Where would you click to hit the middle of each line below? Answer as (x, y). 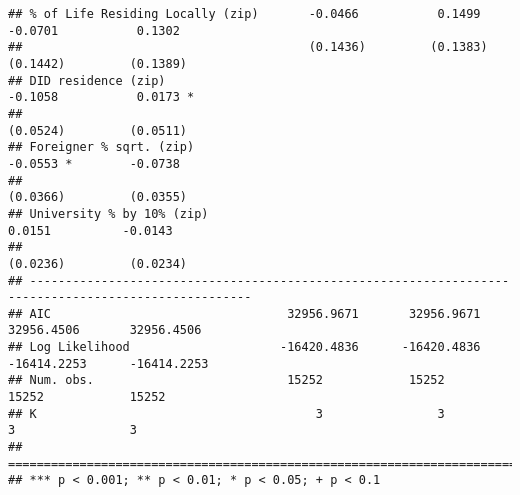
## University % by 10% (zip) (108, 213)
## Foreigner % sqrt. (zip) (101, 147)
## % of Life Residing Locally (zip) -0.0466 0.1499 (244, 14)
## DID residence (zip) (87, 80)
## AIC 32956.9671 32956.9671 (244, 313)
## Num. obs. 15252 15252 (226, 380)
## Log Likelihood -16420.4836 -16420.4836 (244, 347)
